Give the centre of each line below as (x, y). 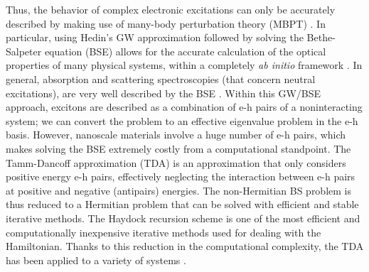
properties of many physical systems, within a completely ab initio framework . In (184, 65)
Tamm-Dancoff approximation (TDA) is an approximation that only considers (176, 162)
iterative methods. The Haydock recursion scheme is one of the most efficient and (183, 218)
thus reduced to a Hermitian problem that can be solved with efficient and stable (182, 204)
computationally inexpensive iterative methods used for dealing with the (164, 232)
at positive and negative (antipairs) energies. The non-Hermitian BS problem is (178, 190)
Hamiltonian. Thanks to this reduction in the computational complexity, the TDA (185, 246)
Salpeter (24, 51)
